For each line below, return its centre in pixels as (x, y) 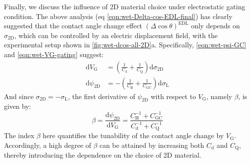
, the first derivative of (101, 96)
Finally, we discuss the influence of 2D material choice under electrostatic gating (125, 6)
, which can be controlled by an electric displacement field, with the (116, 35)
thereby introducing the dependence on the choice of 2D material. (103, 155)
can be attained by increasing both (152, 145)
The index (19, 135)
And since (19, 96)
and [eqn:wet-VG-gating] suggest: (54, 54)
